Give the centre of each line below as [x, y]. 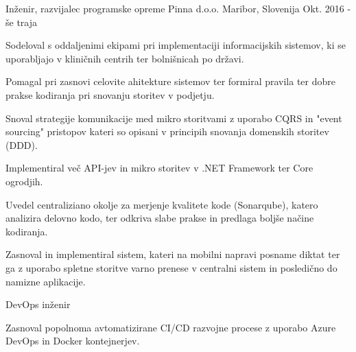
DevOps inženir [38, 304]
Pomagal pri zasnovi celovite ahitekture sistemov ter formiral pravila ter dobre [171, 81]
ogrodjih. [24, 181]
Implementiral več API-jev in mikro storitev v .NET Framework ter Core [159, 168]
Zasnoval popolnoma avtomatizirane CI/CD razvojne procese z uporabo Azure [171, 327]
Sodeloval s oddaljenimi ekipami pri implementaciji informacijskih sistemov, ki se [176, 45]
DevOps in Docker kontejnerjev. [73, 341]
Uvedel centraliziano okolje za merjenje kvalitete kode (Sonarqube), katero [162, 204]
